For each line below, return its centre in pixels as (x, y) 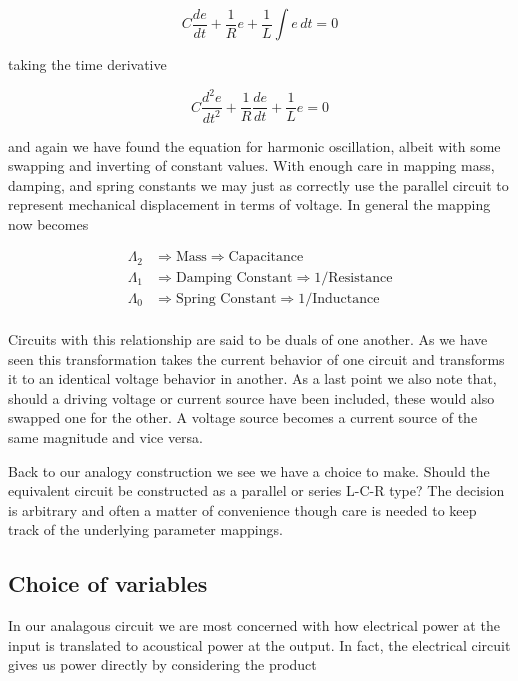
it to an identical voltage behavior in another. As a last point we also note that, (252, 378)
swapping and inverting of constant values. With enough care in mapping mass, (251, 165)
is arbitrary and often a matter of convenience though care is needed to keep (242, 509)
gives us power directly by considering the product (162, 664)
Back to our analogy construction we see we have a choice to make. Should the (249, 470)
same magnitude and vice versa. (106, 437)
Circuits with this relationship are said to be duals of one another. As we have (248, 339)
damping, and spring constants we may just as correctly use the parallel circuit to (258, 184)
